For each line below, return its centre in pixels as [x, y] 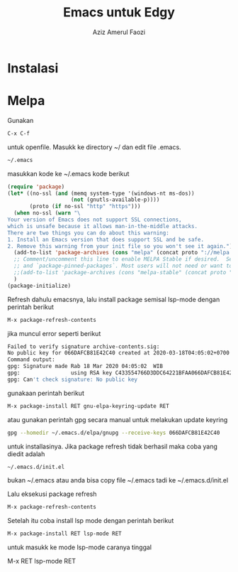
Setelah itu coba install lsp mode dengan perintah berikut [91, 521]
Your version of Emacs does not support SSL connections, [95, 220]
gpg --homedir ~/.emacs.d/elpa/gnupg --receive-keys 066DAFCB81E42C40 [114, 433]
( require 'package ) [36, 187]
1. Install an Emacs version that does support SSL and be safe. [106, 239]
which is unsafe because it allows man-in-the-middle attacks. [103, 226]
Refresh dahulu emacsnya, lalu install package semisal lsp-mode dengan [114, 299]
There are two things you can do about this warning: [89, 233]
